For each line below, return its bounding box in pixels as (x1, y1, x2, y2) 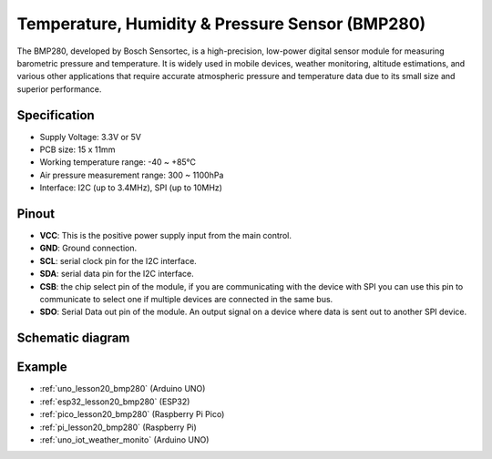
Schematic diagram (16, 331, 130, 346)
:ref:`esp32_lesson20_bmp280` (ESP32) (39, 396, 190, 407)
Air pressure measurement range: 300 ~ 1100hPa (39, 169, 224, 180)
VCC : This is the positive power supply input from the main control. (39, 230, 292, 241)
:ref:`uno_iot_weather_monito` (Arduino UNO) (39, 433, 210, 445)
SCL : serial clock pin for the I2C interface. (39, 255, 198, 266)
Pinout (16, 206, 56, 221)
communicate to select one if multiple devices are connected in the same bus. (39, 294, 333, 305)
